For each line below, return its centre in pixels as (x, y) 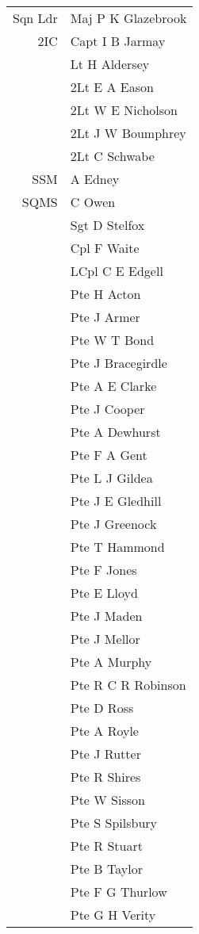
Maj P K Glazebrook (128, 18)
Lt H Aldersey (110, 64)
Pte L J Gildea (111, 478)
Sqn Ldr (35, 18)
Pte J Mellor (105, 639)
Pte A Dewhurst (115, 432)
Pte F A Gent (109, 455)
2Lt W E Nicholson (124, 110)
